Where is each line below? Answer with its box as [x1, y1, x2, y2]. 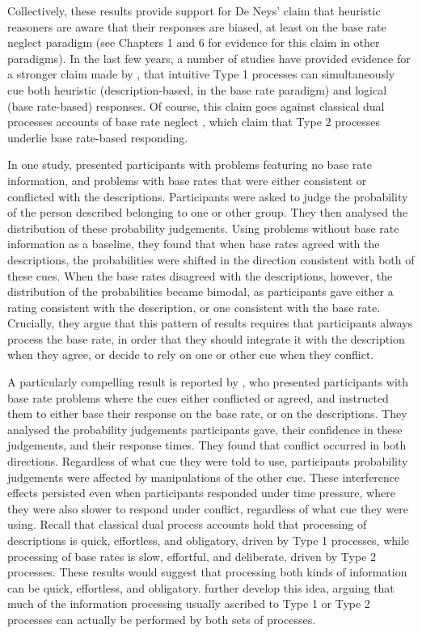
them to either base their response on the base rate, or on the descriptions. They [7, 405, 407, 422]
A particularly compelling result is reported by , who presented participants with [7, 373, 409, 390]
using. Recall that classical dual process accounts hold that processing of [7, 516, 367, 533]
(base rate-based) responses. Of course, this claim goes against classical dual [7, 97, 385, 114]
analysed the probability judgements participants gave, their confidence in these [7, 420, 403, 437]
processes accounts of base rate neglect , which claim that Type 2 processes [7, 113, 381, 130]
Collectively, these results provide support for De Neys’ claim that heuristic [7, 2, 381, 19]
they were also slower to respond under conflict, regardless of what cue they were [7, 500, 409, 517]
